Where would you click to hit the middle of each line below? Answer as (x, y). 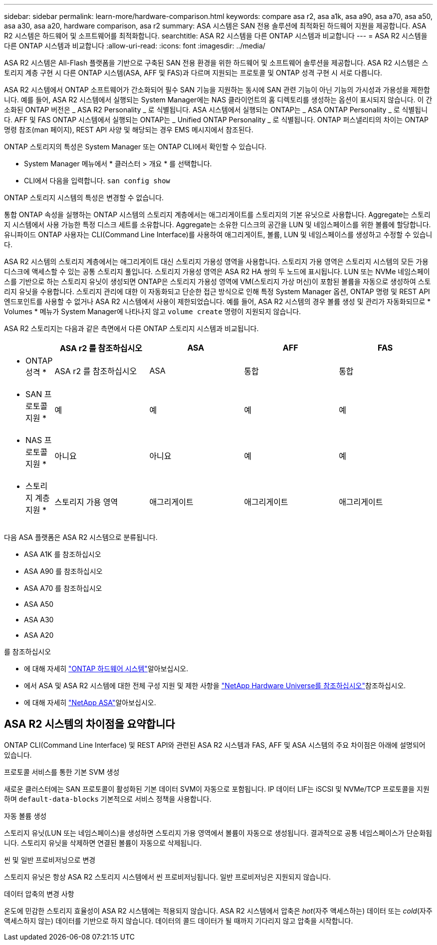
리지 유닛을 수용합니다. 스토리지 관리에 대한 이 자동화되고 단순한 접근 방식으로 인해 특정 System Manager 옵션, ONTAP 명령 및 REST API (217, 291)
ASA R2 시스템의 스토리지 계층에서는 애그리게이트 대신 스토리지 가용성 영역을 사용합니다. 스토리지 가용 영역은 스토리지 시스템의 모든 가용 (216, 261)
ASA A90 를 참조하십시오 (63, 571)
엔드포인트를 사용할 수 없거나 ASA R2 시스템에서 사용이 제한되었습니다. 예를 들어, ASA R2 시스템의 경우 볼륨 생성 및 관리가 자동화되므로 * (218, 301)
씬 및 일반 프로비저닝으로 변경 (50, 860)
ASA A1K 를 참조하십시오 (63, 554)
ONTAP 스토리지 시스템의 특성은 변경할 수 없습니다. (84, 198)
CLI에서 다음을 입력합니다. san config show (97, 181)
